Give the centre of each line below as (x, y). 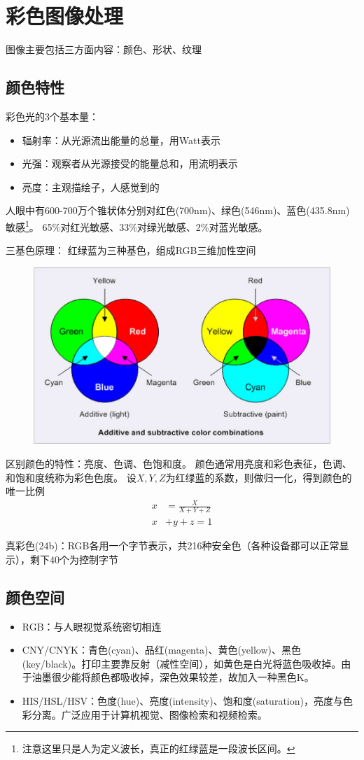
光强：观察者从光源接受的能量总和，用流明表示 (130, 163)
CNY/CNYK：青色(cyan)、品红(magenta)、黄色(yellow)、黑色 (162, 650)
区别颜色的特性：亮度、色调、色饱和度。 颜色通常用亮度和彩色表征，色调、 (179, 463)
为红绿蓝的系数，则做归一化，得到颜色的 (259, 477)
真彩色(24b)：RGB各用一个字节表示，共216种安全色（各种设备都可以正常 (173, 546)
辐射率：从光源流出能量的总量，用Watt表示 (121, 140)
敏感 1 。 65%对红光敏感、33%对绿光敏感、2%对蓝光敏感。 (137, 225)
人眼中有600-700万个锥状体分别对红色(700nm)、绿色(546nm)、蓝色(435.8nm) (178, 210)
